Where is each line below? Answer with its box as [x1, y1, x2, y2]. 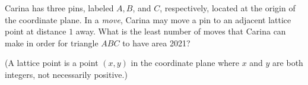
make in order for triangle [5, 36, 99, 49]
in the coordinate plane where [131, 56, 239, 69]
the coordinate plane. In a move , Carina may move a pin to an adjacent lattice [5, 13, 291, 26]
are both [272, 56, 303, 69]
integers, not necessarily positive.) [5, 68, 128, 80]
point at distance [5, 25, 66, 37]
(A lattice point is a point [5, 56, 99, 69]
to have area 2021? [122, 36, 190, 49]
